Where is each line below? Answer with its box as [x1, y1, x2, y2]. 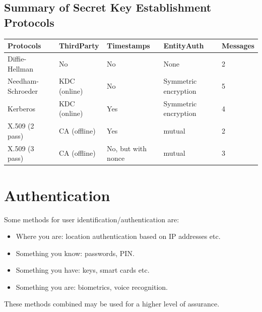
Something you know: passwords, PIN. [16, 247, 135, 258]
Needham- [8, 76, 39, 86]
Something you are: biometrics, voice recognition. [16, 281, 168, 292]
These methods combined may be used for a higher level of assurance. [4, 298, 220, 309]
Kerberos [8, 103, 35, 113]
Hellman [8, 63, 33, 74]
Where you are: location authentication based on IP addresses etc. [16, 231, 221, 241]
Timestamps [107, 40, 150, 51]
